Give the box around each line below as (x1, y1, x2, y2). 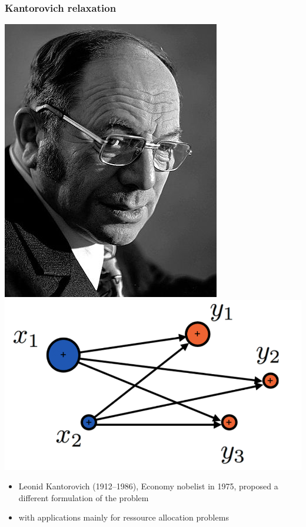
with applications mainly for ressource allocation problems (18, 511, 229, 523)
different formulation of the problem (18, 491, 149, 503)
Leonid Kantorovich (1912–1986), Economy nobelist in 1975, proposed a (18, 480, 278, 492)
